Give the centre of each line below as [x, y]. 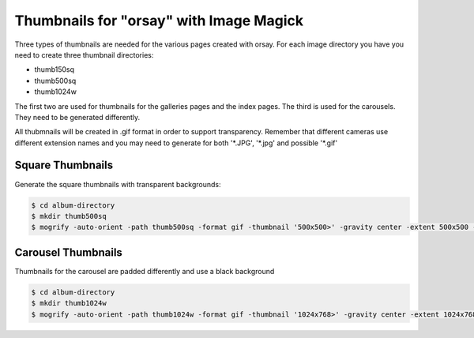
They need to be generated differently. [77, 117]
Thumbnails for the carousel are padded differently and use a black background [145, 271]
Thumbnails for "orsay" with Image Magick [159, 21]
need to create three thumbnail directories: [84, 54]
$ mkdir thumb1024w [69, 303]
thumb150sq [55, 69]
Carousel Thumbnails [68, 252]
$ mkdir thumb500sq [69, 216]
